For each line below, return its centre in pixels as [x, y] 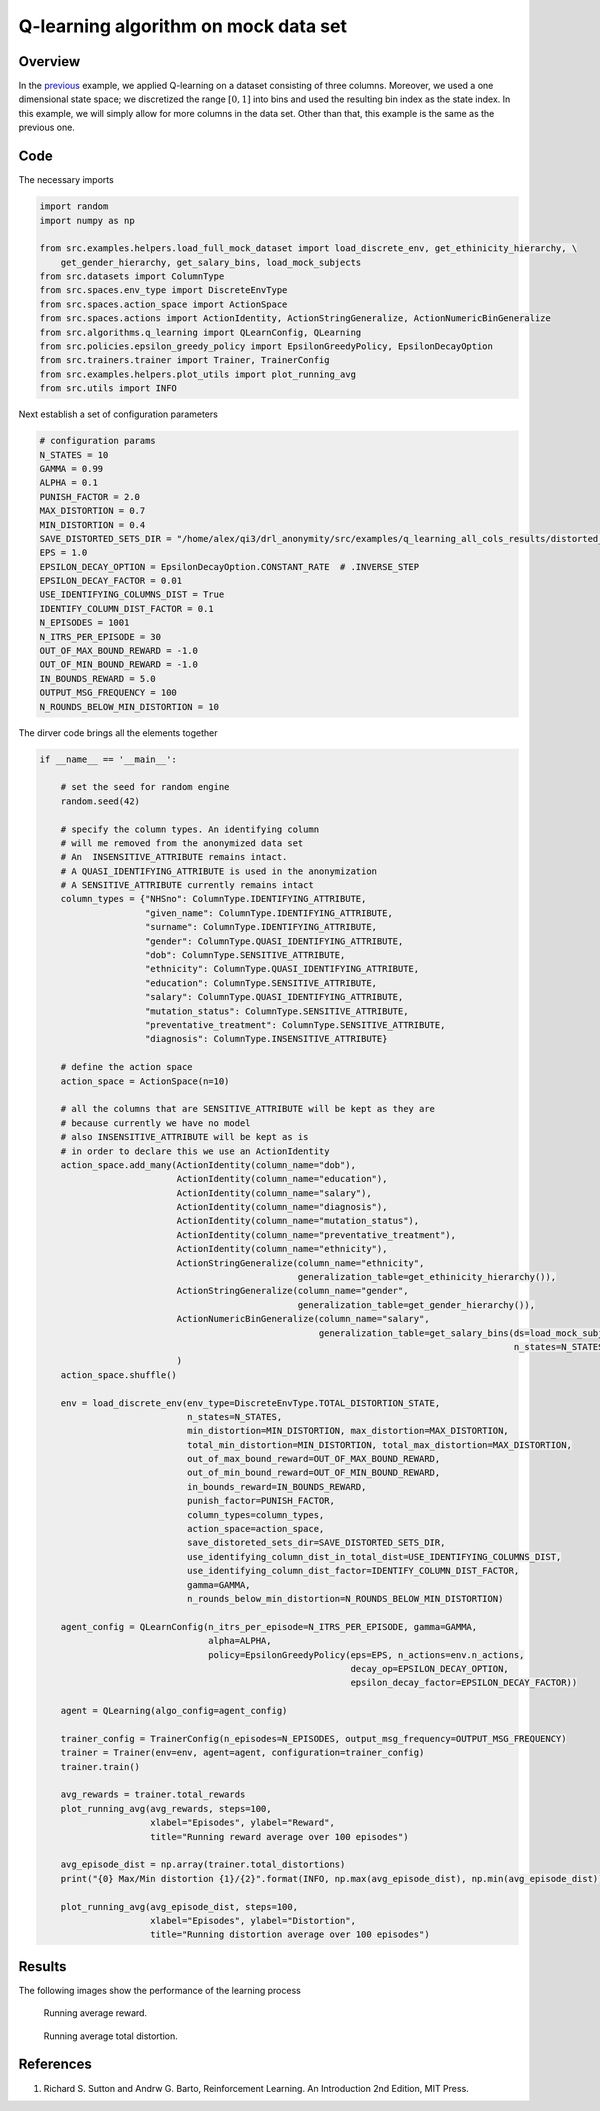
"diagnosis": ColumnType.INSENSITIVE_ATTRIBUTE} [266, 1039]
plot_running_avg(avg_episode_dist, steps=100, [179, 1906]
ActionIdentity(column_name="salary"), [274, 1193]
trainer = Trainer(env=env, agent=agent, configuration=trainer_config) [242, 1753]
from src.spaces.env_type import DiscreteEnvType [163, 290]
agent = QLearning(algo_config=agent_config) [174, 1711]
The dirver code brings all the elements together [118, 732]
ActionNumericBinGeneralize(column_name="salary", [303, 1319]
